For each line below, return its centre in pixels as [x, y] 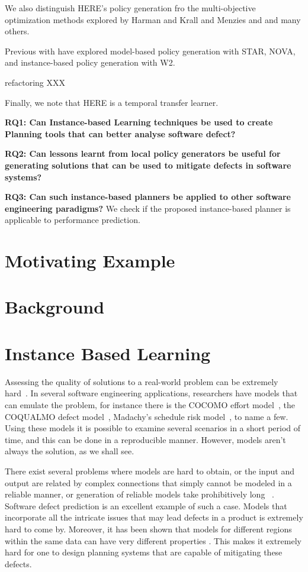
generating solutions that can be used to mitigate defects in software [148, 165]
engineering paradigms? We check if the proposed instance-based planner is [148, 208]
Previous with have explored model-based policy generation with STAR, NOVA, [150, 51]
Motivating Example [90, 261]
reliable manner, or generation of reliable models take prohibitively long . [139, 494]
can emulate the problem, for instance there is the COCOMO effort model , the [150, 404]
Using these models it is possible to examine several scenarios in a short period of [153, 428]
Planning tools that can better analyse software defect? [120, 133]
